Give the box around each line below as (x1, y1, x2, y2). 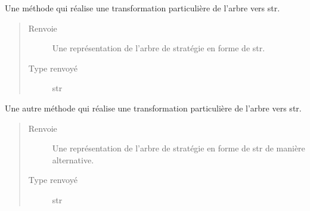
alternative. (52, 153, 94, 166)
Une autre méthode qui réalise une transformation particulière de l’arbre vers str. (5, 101, 302, 114)
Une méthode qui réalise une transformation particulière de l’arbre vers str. (5, 2, 280, 14)
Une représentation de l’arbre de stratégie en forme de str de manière (52, 142, 305, 154)
